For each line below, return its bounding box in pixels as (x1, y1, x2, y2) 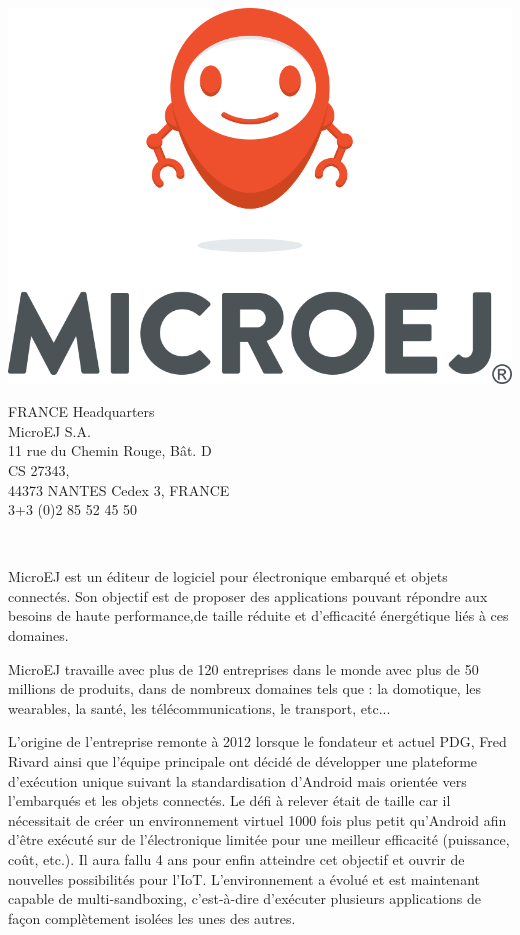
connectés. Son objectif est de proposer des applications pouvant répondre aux (8, 585, 488, 606)
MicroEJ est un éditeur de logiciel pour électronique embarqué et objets (8, 566, 448, 587)
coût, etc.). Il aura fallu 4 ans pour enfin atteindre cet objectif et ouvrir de (8, 849, 465, 869)
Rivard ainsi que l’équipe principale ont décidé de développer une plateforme (8, 751, 478, 772)
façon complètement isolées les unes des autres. (8, 907, 296, 928)
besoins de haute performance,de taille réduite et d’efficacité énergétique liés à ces (8, 605, 509, 626)
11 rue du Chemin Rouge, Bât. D (8, 440, 212, 461)
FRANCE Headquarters (8, 401, 155, 422)
